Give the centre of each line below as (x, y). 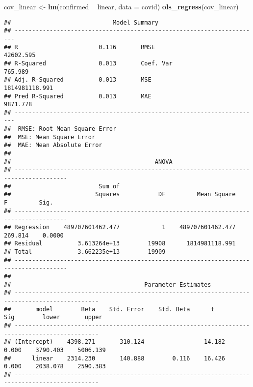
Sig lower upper (53, 317)
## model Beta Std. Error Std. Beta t (109, 309)
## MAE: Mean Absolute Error (53, 145)
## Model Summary (81, 22)
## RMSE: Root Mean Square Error (60, 129)
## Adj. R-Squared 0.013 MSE (78, 80)
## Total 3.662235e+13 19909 (85, 252)
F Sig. (29, 203)
